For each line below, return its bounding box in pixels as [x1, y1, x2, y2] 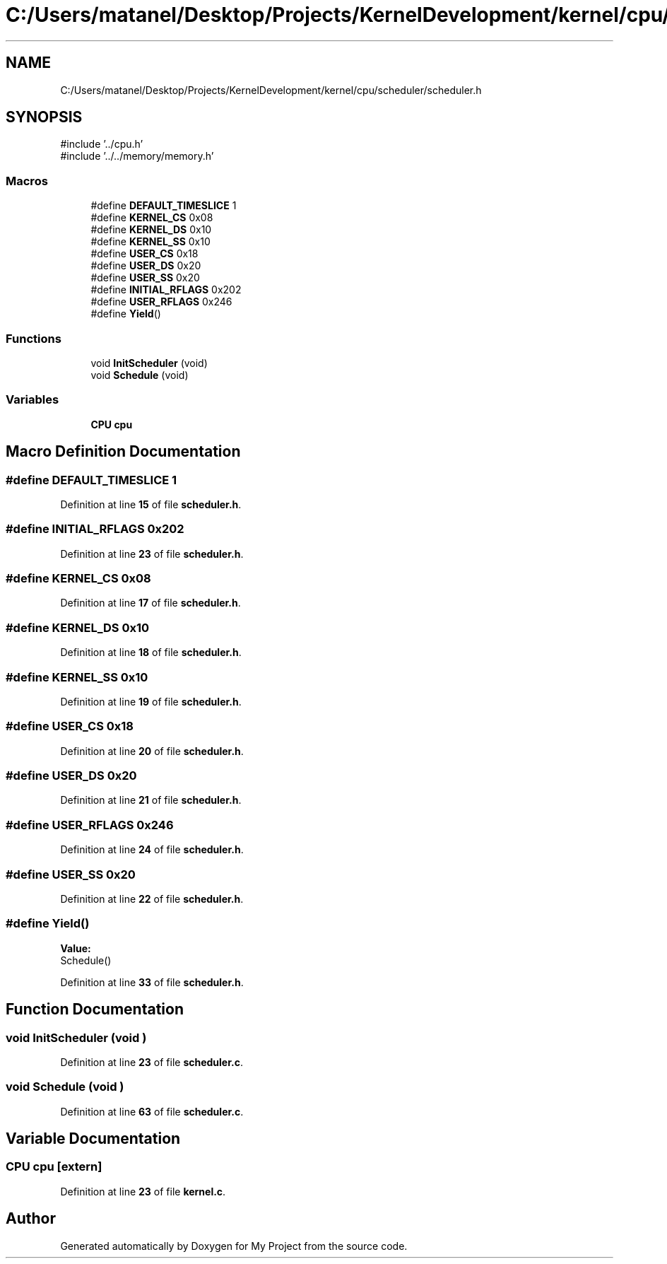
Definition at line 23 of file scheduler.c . [60, 1055, 243, 1068]
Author [6, 1210, 56, 1228]
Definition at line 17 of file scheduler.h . [60, 597, 241, 609]
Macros [6, 173, 48, 188]
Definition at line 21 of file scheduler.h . [60, 794, 242, 807]
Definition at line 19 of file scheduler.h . [60, 695, 242, 708]
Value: [60, 942, 91, 954]
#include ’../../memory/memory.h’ [60, 150, 214, 163]
